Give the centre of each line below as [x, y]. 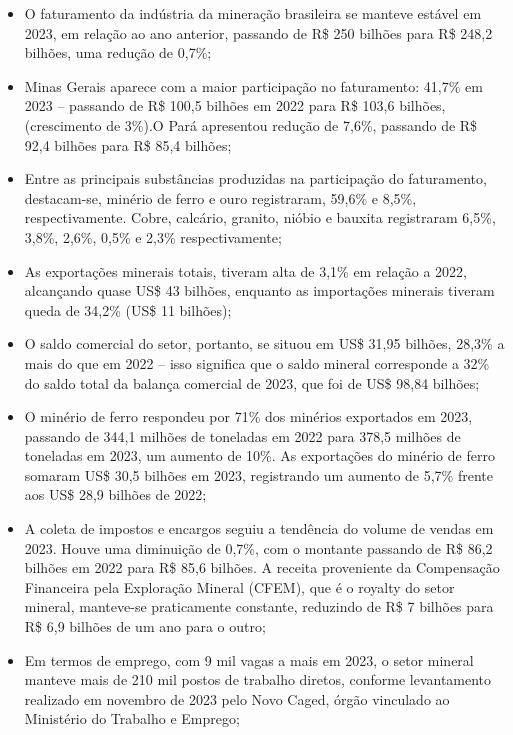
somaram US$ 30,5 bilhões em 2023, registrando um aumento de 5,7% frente [258, 474]
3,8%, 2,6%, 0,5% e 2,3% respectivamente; [153, 236]
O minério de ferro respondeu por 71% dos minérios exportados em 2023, [248, 416]
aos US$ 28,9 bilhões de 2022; [115, 494]
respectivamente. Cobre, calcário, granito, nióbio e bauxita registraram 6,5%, [260, 217]
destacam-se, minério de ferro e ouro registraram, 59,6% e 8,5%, [220, 197]
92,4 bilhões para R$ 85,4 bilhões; [128, 144]
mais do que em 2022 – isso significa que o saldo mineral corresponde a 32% [257, 362]
